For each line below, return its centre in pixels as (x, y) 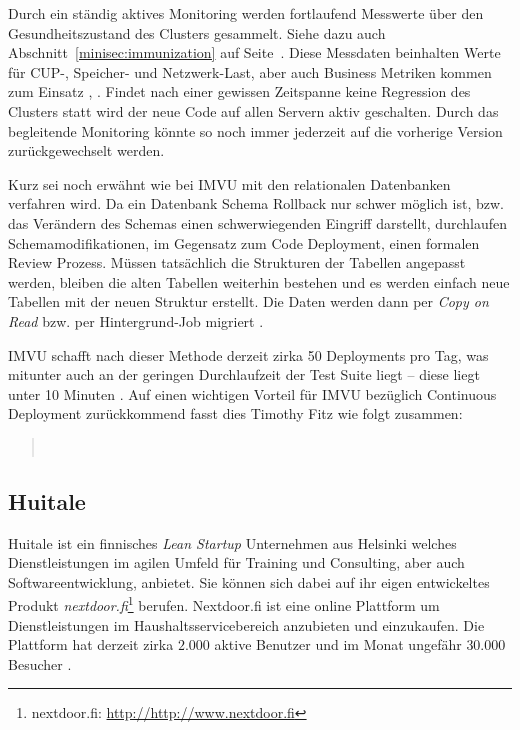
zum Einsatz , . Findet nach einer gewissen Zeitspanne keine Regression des (239, 91)
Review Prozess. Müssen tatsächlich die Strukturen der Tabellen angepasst (237, 262)
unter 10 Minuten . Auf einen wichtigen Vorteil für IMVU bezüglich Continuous (252, 393)
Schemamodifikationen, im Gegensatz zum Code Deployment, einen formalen (244, 242)
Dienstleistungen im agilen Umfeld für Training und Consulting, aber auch (236, 562)
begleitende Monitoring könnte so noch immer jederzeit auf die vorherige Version (255, 130)
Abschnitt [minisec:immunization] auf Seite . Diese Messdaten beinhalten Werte (254, 52)
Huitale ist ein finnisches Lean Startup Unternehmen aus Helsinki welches (232, 542)
